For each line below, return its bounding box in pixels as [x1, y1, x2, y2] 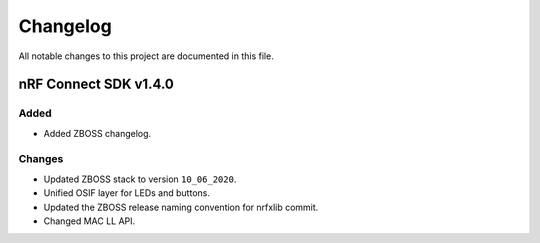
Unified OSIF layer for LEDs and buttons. [43, 187, 210, 199]
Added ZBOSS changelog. [43, 127, 152, 139]
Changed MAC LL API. [43, 215, 136, 227]
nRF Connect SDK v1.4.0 [18, 76, 174, 93]
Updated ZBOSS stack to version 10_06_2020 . [43, 173, 237, 185]
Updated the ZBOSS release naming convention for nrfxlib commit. [43, 201, 319, 213]
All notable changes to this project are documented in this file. [18, 50, 274, 62]
